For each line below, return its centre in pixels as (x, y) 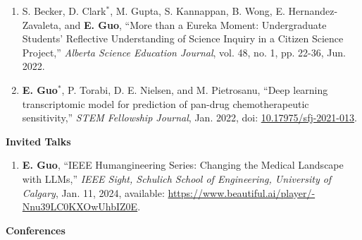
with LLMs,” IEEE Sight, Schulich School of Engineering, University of (177, 178)
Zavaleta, (42, 24)
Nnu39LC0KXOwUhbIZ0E (80, 206)
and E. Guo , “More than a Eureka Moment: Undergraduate (195, 24)
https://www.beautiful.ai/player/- (242, 192)
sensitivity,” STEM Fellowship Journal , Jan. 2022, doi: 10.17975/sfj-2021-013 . (189, 118)
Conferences (36, 230)
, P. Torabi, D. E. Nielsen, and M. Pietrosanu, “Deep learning (195, 89)
